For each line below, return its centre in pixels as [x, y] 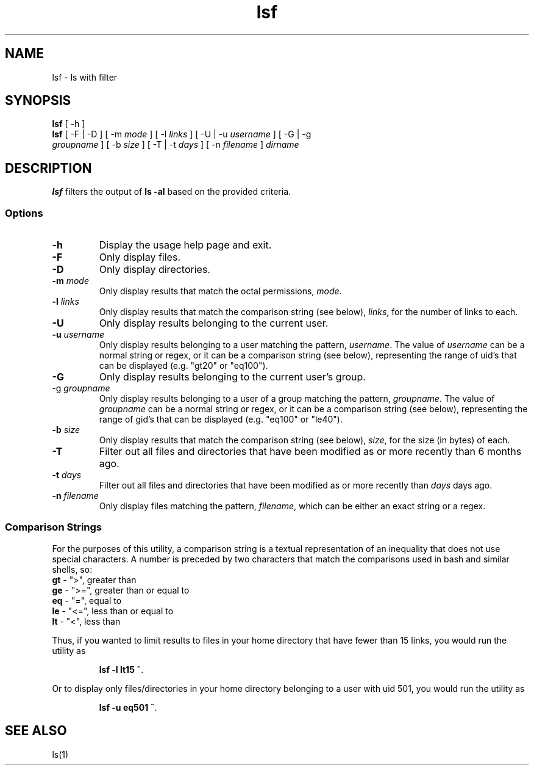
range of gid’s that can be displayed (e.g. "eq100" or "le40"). [221, 420]
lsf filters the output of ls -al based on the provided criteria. [172, 192]
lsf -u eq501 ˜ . [128, 707]
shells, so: [72, 569]
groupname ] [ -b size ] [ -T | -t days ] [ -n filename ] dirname [176, 145]
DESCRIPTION [48, 168]
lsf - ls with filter [85, 77]
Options [24, 213]
